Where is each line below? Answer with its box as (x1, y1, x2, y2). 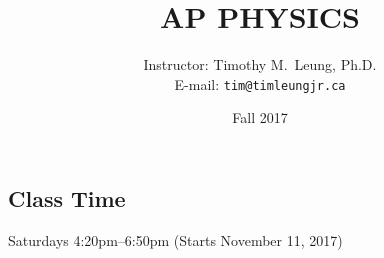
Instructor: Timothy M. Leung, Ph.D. (143, 54, 377, 75)
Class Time (8, 182, 126, 213)
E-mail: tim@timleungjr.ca (174, 73, 346, 94)
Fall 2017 (232, 107, 288, 128)
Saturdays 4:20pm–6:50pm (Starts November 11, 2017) (8, 229, 343, 250)
